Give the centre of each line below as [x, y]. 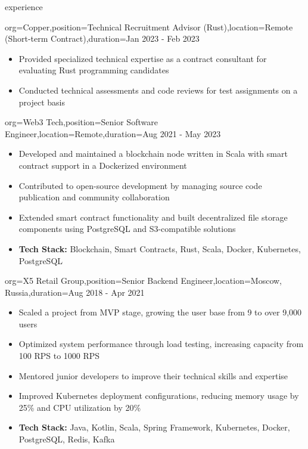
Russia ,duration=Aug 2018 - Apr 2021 [75, 292]
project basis [42, 102]
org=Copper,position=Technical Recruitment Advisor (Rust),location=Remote [149, 27]
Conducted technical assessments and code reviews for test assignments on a [158, 90]
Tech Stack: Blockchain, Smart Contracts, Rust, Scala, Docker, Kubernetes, [160, 248]
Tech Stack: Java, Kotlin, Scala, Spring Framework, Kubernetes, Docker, [154, 427]
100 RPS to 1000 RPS [59, 356]
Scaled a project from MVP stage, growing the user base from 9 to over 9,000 [160, 312]
